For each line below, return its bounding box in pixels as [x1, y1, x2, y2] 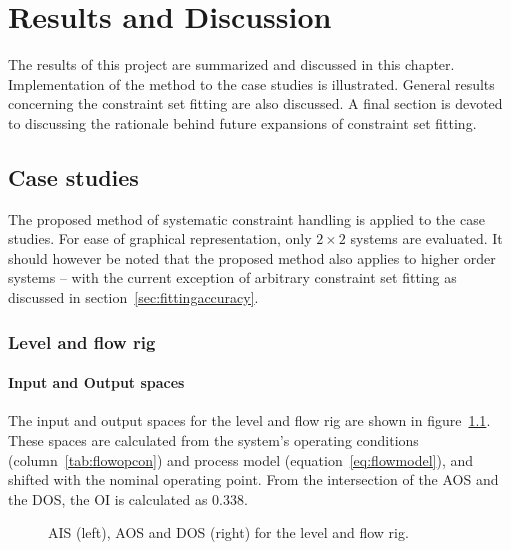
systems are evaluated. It [350, 228, 503, 249]
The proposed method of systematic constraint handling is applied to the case [8, 208, 485, 229]
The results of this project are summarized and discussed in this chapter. [8, 54, 455, 75]
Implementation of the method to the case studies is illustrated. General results [8, 73, 495, 94]
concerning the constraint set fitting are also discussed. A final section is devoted [8, 93, 503, 114]
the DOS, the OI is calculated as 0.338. [8, 488, 248, 509]
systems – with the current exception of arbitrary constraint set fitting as [8, 267, 457, 288]
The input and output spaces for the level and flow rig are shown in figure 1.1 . [8, 410, 491, 431]
